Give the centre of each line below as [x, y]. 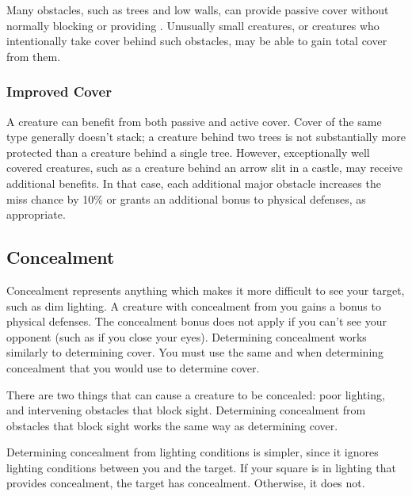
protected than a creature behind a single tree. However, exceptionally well [188, 152]
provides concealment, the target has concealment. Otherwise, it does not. [186, 483]
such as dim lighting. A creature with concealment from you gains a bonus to [194, 305]
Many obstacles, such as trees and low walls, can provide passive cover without [198, 10]
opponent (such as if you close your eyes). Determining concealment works [187, 336]
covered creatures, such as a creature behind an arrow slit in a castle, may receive [204, 168]
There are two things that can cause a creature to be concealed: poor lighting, [196, 394]
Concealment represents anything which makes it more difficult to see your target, [206, 290]
